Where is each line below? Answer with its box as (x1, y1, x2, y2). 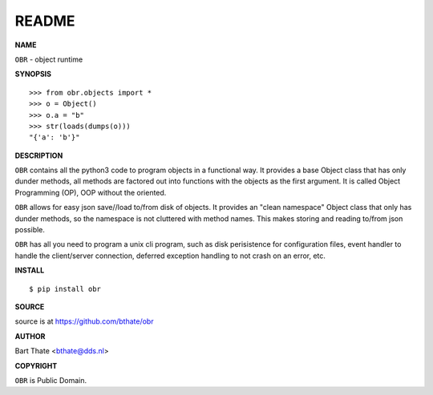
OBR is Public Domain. (14, 375, 87, 385)
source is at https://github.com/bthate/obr (14, 316, 154, 326)
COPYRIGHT (14, 361, 58, 370)
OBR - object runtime (14, 54, 83, 64)
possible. (14, 225, 46, 235)
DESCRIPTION (14, 151, 63, 160)
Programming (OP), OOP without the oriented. (14, 187, 167, 197)
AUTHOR (14, 331, 46, 341)
